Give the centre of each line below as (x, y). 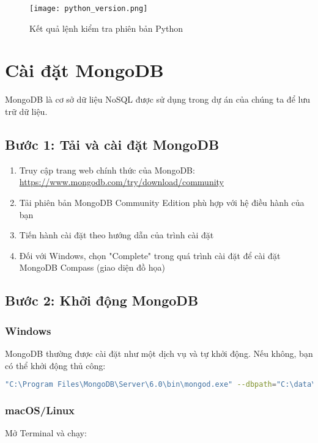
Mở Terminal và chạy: (46, 433)
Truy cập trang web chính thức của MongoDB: (107, 170)
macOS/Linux (40, 410)
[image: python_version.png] (89, 9)
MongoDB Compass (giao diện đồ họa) (92, 267)
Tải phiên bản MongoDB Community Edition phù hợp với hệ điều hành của (162, 202)
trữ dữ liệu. (26, 111)
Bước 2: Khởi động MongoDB (102, 300)
